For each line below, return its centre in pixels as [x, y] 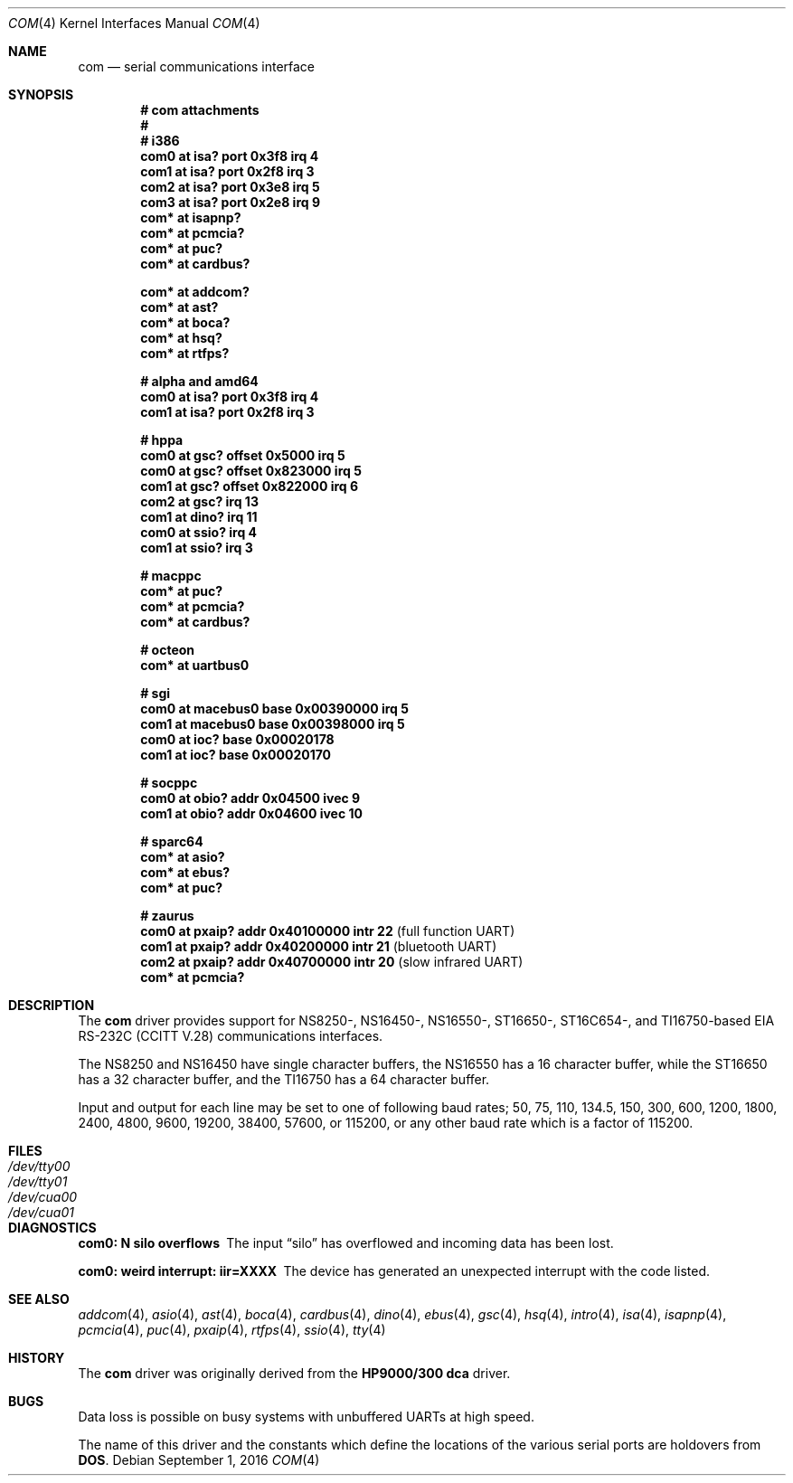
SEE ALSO [39, 1299]
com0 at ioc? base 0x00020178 [237, 739]
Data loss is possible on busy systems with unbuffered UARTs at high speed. [306, 1417]
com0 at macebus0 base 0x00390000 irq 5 [274, 708]
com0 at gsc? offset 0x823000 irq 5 [251, 471]
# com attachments [200, 110]
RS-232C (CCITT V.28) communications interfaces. [231, 1036]
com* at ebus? [185, 872]
